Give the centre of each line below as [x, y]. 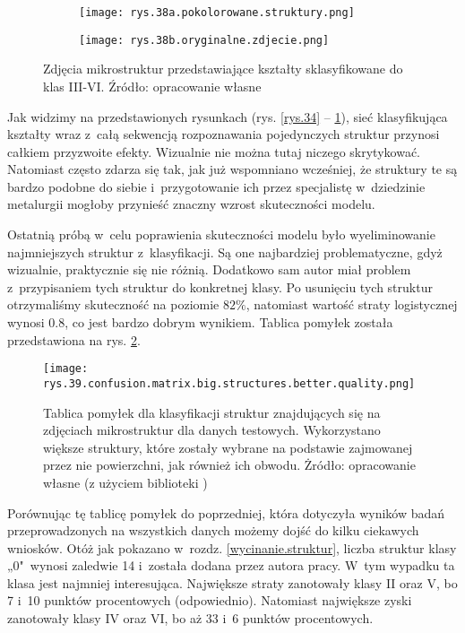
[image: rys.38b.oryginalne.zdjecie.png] [204, 40]
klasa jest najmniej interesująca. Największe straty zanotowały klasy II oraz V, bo [232, 582]
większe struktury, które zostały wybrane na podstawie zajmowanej [228, 447]
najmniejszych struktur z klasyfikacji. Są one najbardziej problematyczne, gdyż [225, 251]
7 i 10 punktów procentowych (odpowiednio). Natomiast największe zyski [210, 600]
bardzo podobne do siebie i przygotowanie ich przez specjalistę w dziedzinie [216, 186]
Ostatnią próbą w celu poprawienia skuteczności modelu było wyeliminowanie [221, 234]
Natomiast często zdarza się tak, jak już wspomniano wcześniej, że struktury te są [232, 169]
